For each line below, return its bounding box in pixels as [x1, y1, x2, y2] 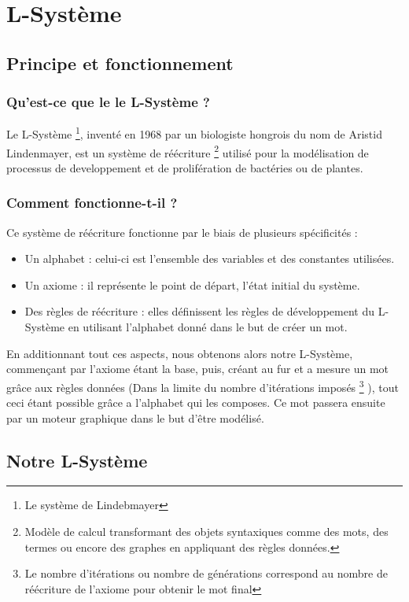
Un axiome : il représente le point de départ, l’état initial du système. [24, 276, 360, 293]
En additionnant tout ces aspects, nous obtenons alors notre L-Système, [6, 345, 353, 361]
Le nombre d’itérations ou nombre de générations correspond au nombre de [24, 565, 388, 582]
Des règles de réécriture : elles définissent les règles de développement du [24, 303, 374, 319]
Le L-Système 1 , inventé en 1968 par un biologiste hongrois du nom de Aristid [6, 124, 382, 142]
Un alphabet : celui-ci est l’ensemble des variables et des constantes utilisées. [24, 250, 395, 267]
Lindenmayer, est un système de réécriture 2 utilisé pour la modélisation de [6, 142, 369, 161]
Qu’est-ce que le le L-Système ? [6, 92, 210, 112]
